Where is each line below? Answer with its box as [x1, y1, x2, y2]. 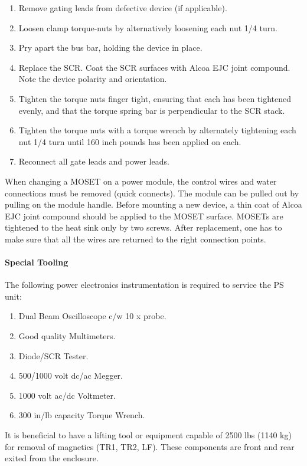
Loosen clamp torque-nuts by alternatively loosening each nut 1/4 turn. [18, 21, 277, 34]
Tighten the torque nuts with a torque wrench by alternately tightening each [18, 124, 296, 136]
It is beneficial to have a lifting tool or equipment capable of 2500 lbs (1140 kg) [5, 429, 292, 441]
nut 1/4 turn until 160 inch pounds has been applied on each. [18, 135, 241, 147]
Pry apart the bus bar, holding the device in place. [18, 41, 203, 54]
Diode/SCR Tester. [18, 349, 89, 362]
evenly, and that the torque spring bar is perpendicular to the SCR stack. [18, 104, 285, 116]
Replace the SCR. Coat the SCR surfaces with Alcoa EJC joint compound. [18, 61, 290, 73]
